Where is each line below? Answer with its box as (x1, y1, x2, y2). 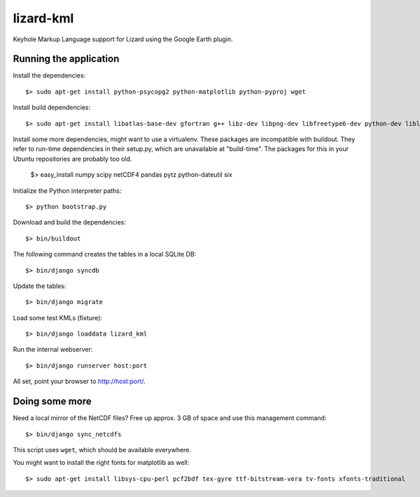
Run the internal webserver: (13, 345, 93, 354)
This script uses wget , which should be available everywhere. (13, 445, 192, 454)
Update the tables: (13, 282, 66, 290)
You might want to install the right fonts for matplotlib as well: (13, 459, 190, 467)
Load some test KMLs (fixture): (13, 313, 103, 322)
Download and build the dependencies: (13, 218, 126, 226)
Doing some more (13, 396, 92, 408)
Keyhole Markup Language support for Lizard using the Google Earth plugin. (13, 35, 234, 43)
